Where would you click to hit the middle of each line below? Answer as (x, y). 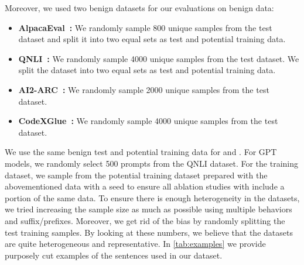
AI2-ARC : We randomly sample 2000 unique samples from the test (144, 89)
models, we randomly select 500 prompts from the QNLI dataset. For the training (151, 163)
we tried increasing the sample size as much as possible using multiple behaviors (148, 209)
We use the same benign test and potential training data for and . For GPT (141, 152)
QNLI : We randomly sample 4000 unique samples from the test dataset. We (159, 58)
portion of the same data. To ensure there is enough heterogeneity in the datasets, (152, 197)
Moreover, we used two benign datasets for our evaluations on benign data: (139, 8)
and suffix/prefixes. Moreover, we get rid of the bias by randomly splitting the (145, 220)
